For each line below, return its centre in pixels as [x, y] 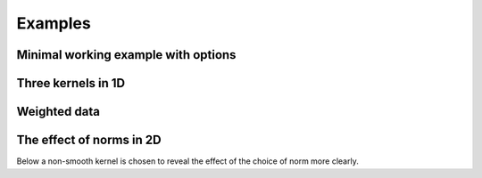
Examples [54, 23]
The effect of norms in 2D [89, 140]
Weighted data [58, 112]
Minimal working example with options [126, 55]
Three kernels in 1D [71, 83]
